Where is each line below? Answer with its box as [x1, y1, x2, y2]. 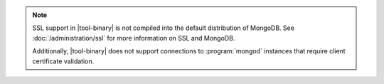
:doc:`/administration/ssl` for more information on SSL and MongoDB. [32, 33, 235, 42]
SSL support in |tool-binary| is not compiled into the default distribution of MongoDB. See [32, 23, 295, 32]
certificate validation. [32, 57, 95, 65]
